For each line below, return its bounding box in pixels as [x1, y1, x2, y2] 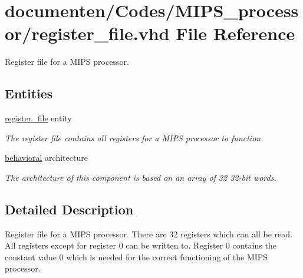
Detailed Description [5, 200, 134, 218]
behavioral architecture [5, 151, 88, 164]
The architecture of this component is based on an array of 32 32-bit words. [5, 171, 276, 183]
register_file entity [5, 112, 72, 124]
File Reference [176, 21, 295, 45]
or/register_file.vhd [5, 21, 170, 45]
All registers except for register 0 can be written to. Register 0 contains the [5, 239, 276, 251]
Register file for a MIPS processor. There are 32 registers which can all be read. [5, 227, 292, 240]
